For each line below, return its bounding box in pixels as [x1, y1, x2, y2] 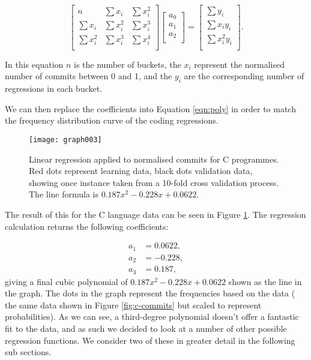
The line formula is [29, 188, 99, 200]
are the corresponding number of [184, 70, 304, 82]
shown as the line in [228, 275, 302, 287]
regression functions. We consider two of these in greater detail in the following [5, 334, 295, 346]
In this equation [5, 58, 64, 70]
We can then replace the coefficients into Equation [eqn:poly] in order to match [5, 102, 296, 115]
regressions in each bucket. [5, 82, 103, 95]
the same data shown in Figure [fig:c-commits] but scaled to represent [5, 298, 262, 311]
